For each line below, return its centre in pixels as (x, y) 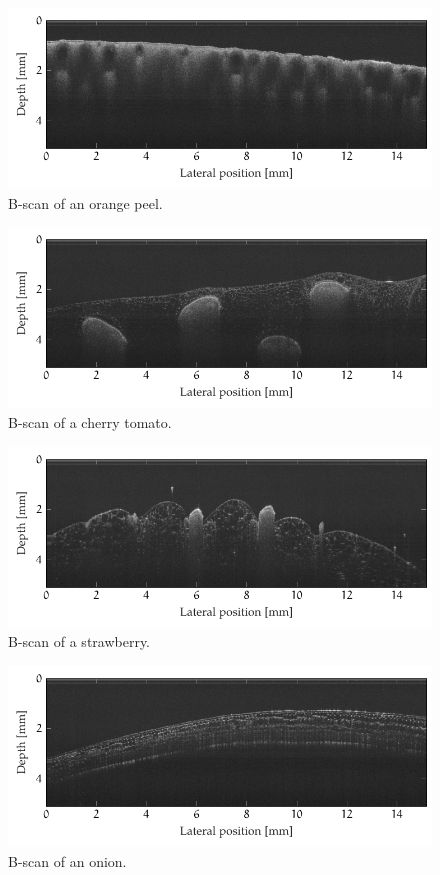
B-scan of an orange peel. (85, 202)
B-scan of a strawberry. (79, 641)
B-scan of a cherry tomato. (90, 422)
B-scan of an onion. (67, 860)
